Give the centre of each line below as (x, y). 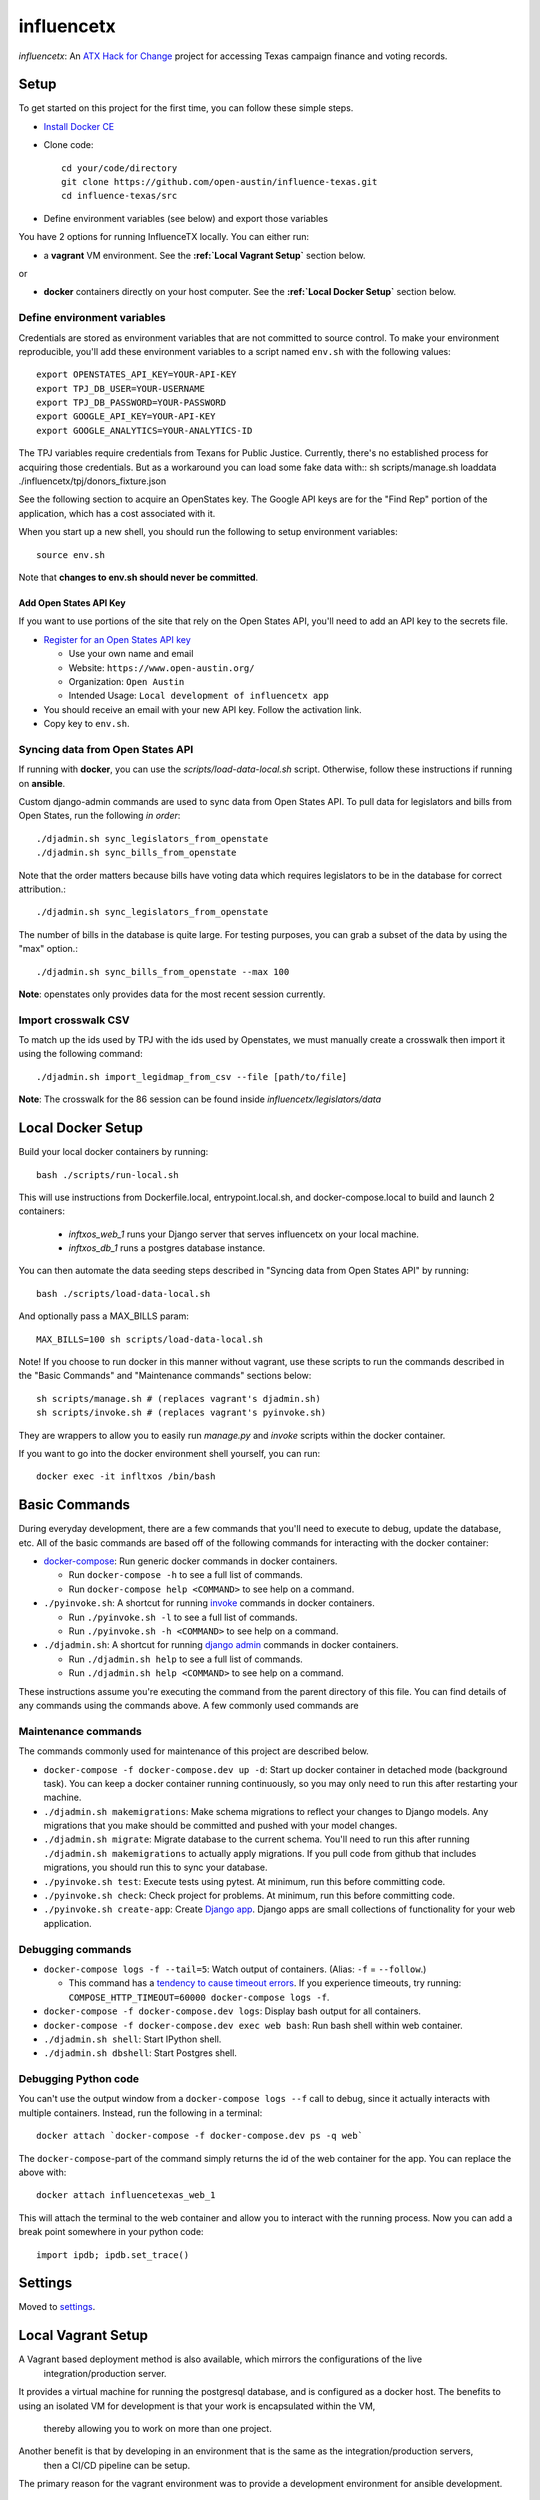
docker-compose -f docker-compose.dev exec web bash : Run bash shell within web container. (253, 2025)
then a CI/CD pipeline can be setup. (117, 2465)
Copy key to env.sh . (86, 724)
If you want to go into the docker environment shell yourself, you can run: (169, 1453)
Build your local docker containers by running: (113, 1152)
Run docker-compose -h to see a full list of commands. (186, 1575)
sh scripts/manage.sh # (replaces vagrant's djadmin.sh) (179, 1398)
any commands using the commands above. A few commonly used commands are (188, 1705)
